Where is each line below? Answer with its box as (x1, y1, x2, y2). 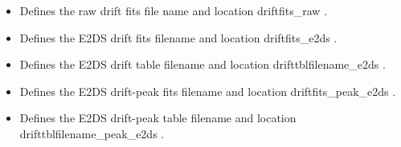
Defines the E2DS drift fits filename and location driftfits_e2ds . (19, 29, 338, 46)
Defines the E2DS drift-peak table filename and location (19, 109, 297, 126)
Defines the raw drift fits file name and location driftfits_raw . (19, 2, 327, 18)
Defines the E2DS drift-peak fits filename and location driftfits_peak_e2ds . (19, 82, 396, 99)
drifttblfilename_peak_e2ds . (19, 125, 165, 141)
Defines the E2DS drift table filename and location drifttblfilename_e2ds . (19, 56, 386, 73)
